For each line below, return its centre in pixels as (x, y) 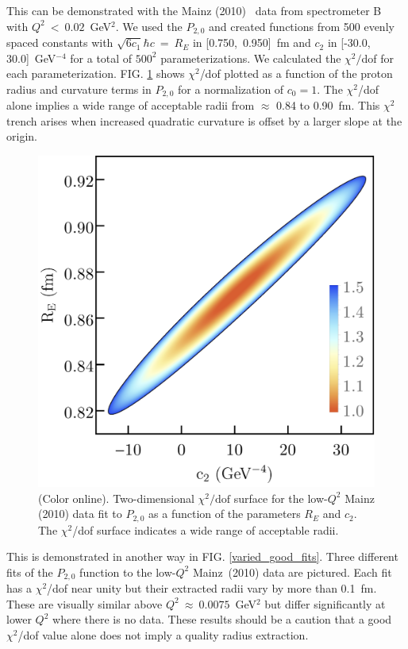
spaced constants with (60, 42)
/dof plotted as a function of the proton (296, 73)
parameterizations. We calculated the (251, 58)
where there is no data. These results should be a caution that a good (222, 619)
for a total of (101, 58)
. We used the (149, 26)
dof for (378, 58)
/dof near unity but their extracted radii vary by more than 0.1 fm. (212, 588)
